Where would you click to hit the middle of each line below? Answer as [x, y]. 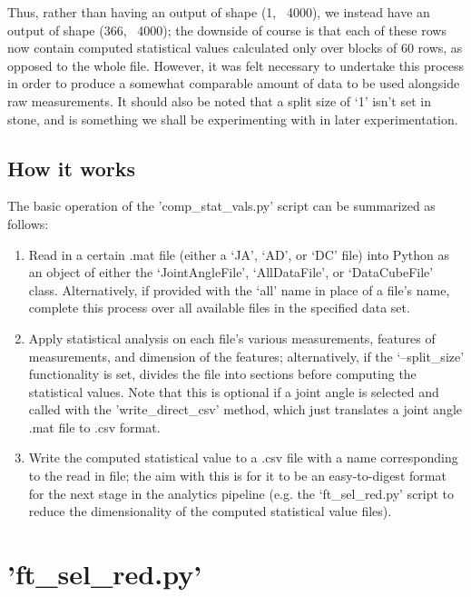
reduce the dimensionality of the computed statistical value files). [210, 511]
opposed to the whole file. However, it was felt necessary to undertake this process [236, 65]
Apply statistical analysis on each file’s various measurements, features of [232, 338]
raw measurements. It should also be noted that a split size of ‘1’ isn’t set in [219, 100]
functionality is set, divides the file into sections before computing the [222, 374]
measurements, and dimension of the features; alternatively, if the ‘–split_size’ [246, 356]
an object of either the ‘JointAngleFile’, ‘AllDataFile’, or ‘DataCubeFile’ [231, 272]
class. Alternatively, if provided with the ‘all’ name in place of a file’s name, [239, 289]
